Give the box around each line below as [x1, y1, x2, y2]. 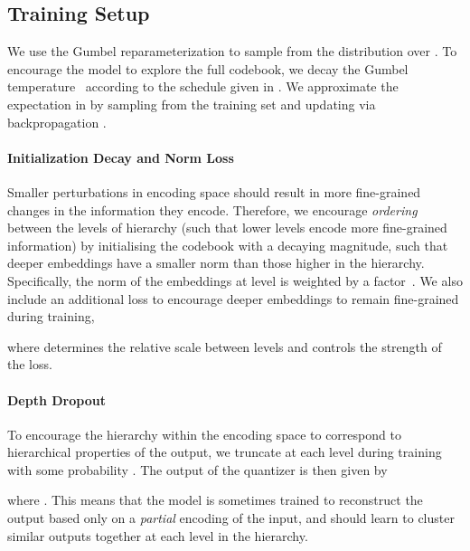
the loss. [7, 355, 52, 374]
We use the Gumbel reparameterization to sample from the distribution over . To [7, 42, 457, 61]
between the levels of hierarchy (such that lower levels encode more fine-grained [7, 218, 447, 237]
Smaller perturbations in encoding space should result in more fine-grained [7, 182, 421, 201]
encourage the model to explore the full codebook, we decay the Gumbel [7, 59, 409, 78]
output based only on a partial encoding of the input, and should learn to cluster [7, 508, 455, 527]
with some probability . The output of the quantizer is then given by [7, 460, 388, 479]
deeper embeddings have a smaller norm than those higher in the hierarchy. [7, 253, 425, 272]
